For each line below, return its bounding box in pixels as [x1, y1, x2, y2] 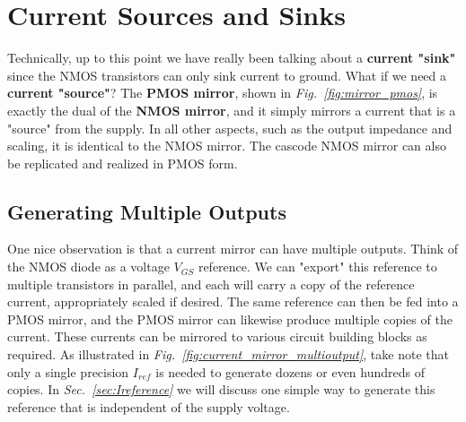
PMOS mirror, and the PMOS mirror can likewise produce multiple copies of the [7, 309, 453, 328]
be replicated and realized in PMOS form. [7, 153, 238, 172]
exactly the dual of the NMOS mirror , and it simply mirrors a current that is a [7, 100, 456, 119]
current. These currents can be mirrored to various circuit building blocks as [7, 327, 427, 346]
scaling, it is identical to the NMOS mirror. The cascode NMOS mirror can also [7, 136, 446, 155]
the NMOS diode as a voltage [7, 257, 170, 276]
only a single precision [7, 362, 129, 381]
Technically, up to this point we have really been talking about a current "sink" [7, 48, 456, 67]
